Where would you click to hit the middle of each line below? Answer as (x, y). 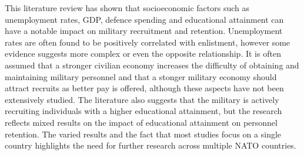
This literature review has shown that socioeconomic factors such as (127, 8)
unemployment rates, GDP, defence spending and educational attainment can (144, 19)
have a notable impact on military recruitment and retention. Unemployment (144, 31)
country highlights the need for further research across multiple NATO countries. (151, 145)
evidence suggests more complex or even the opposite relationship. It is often (143, 54)
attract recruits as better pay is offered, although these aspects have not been (144, 88)
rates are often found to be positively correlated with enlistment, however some (148, 42)
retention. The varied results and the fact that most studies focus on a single (143, 134)
